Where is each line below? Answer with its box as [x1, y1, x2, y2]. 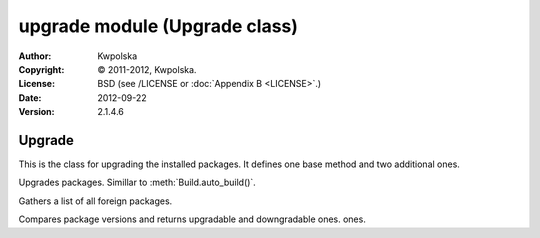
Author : [18, 50, 52, 62]
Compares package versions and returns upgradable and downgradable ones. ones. [18, 213, 367, 225]
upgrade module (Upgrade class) [18, 15, 299, 37]
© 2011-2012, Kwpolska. [97, 63, 197, 75]
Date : [18, 91, 42, 104]
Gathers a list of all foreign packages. [18, 195, 173, 207]
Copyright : [18, 63, 65, 75]
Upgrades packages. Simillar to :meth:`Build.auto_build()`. [18, 176, 257, 189]
